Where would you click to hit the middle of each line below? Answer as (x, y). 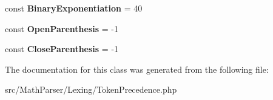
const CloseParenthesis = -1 (62, 49)
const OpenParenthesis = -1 (62, 28)
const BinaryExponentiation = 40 (74, 8)
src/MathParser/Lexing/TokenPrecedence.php (91, 89)
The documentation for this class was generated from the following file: (137, 69)
